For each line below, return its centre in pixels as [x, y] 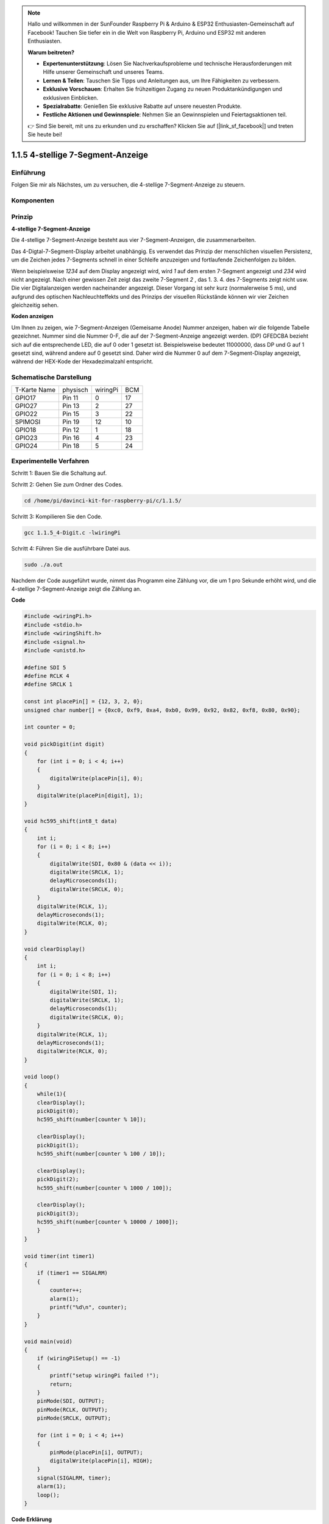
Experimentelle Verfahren [50, 461]
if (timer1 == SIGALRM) [72, 1273]
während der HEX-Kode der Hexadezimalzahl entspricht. [82, 361]
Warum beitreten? [51, 52]
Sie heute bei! [45, 135]
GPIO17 [25, 397]
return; [61, 1384]
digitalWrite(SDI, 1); [84, 992]
